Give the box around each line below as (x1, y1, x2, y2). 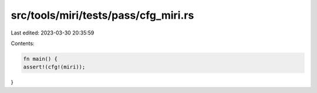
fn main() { (23, 56, 58, 62)
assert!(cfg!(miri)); (23, 64, 86, 70)
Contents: (11, 40, 35, 47)
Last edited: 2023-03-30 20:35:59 (11, 29, 95, 36)
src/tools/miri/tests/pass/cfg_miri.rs (11, 9, 194, 22)
